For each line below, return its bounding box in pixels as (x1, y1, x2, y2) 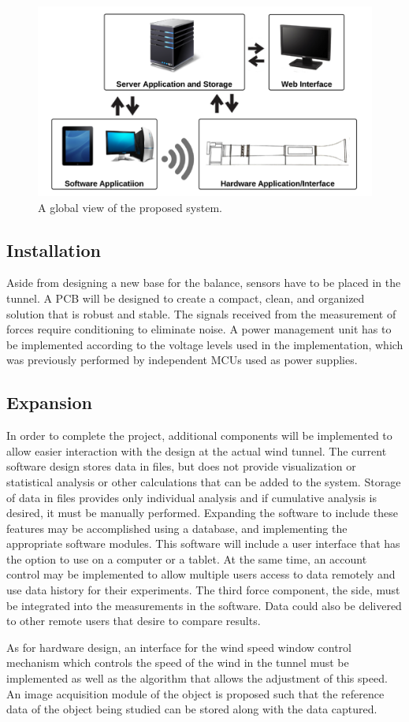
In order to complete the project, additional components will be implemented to (6, 427, 392, 444)
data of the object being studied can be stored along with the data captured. (6, 701, 377, 717)
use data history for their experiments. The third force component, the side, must (6, 582, 400, 598)
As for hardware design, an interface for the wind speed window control (6, 638, 351, 655)
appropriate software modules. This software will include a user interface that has (6, 535, 400, 552)
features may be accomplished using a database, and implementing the (6, 519, 348, 536)
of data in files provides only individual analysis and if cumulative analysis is (6, 489, 377, 505)
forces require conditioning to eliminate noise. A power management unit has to (6, 321, 392, 337)
